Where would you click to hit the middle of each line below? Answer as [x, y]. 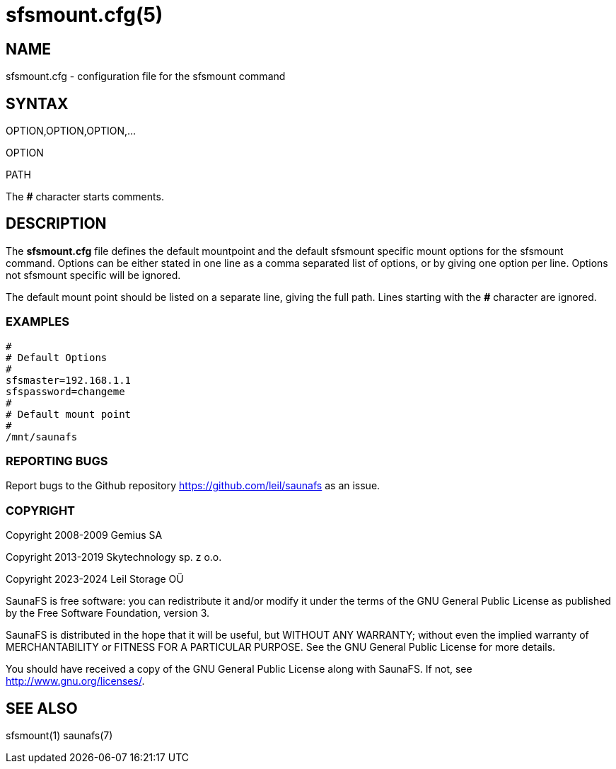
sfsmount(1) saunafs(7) [59, 735]
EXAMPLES [37, 322]
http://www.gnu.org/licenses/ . [75, 681]
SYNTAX [37, 103]
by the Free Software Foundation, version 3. [108, 613]
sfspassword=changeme [65, 391]
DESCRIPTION [56, 224]
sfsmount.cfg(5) [85, 15]
